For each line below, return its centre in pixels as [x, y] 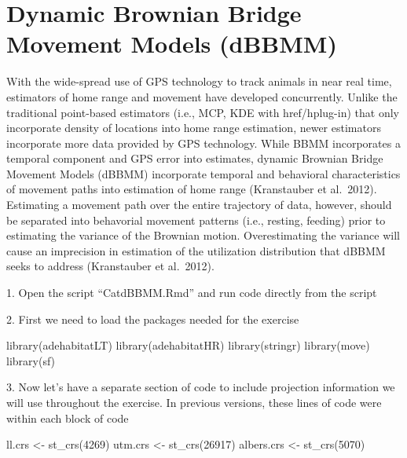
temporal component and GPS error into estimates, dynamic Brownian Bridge [195, 158]
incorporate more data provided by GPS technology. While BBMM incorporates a [203, 143]
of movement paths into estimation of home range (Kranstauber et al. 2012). [192, 189]
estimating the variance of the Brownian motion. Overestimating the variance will [203, 235]
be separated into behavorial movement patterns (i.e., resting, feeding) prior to [196, 220]
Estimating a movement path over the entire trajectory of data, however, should [199, 205]
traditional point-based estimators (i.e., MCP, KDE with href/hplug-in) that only [203, 112]
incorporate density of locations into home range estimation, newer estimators [194, 128]
